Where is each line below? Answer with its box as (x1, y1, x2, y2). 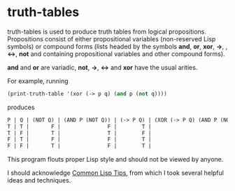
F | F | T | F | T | (7, 143, 152, 150)
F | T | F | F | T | (7, 136, 152, 143)
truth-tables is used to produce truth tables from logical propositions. (7, 27, 206, 36)
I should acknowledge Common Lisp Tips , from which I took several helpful (7, 169, 224, 177)
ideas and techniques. (7, 176, 71, 185)
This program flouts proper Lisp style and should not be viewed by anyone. (7, 155, 224, 164)
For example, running (7, 76, 69, 85)
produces (7, 103, 35, 111)
